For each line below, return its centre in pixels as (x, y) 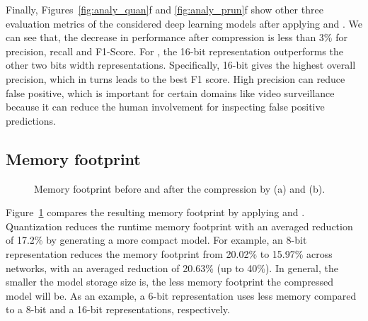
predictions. (31, 120)
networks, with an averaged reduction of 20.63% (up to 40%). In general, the (172, 267)
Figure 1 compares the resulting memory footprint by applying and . (155, 212)
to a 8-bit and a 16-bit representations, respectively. (118, 309)
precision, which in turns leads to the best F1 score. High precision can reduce (176, 78)
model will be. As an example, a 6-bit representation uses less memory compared (181, 295)
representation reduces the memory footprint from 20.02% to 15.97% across (169, 253)
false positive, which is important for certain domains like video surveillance (170, 92)
